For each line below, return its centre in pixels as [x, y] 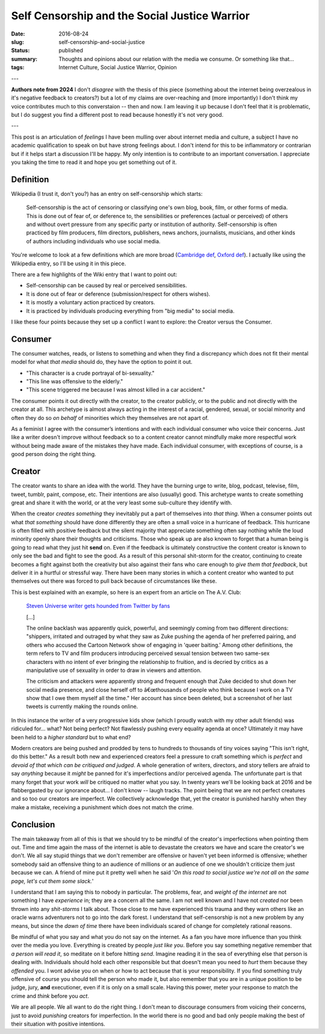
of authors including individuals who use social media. [93, 241]
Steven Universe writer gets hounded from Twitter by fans [98, 606]
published [71, 51]
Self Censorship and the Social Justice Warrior [130, 16]
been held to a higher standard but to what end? [71, 737]
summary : [24, 59]
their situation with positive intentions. [58, 1024]
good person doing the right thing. [54, 454]
